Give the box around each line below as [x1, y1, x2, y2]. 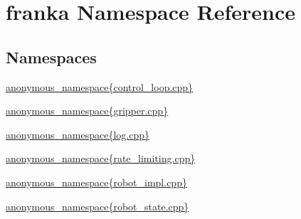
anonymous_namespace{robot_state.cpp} [6, 198, 189, 213]
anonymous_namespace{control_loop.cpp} [6, 79, 194, 94]
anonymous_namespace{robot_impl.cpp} [6, 174, 187, 189]
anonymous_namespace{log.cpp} [6, 127, 149, 141]
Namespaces [6, 46, 97, 68]
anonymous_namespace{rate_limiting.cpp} [6, 151, 196, 166]
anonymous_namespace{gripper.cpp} [6, 103, 169, 118]
